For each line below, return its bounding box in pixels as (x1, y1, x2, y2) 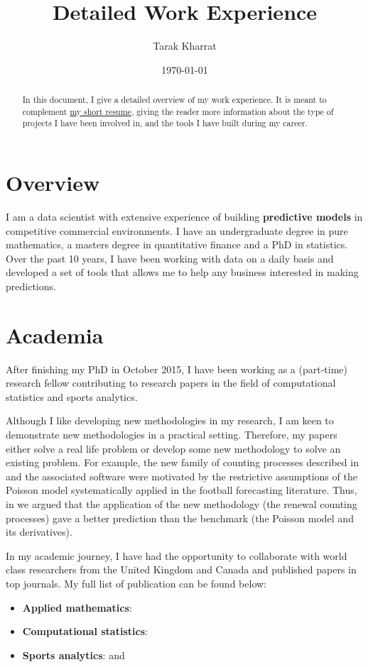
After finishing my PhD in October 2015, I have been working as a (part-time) (6, 361, 347, 376)
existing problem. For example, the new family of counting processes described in (6, 455, 359, 470)
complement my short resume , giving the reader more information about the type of (22, 105, 334, 117)
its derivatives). (6, 524, 72, 539)
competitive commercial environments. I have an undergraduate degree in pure (6, 223, 348, 238)
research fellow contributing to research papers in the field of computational (6, 375, 336, 390)
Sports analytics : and (22, 647, 125, 662)
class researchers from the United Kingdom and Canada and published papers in (6, 562, 357, 577)
